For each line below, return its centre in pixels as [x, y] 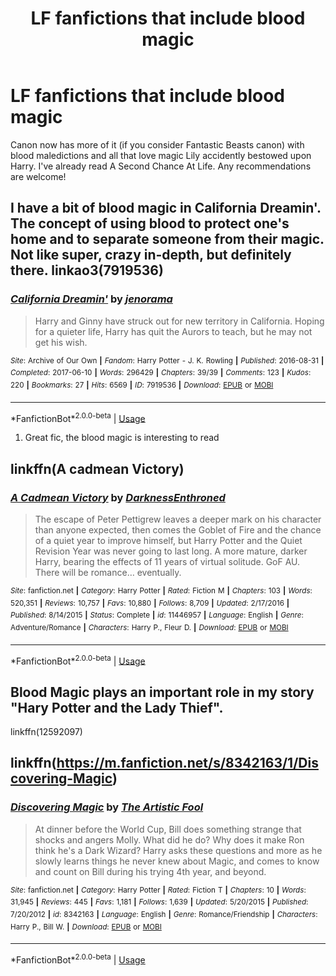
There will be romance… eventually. [108, 572]
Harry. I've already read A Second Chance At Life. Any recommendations [161, 166]
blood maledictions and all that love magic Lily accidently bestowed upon [161, 155]
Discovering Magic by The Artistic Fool [107, 807]
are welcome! [38, 176]
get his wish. [61, 342]
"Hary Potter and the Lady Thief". [117, 707]
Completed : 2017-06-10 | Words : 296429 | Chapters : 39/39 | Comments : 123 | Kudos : [161, 373]
